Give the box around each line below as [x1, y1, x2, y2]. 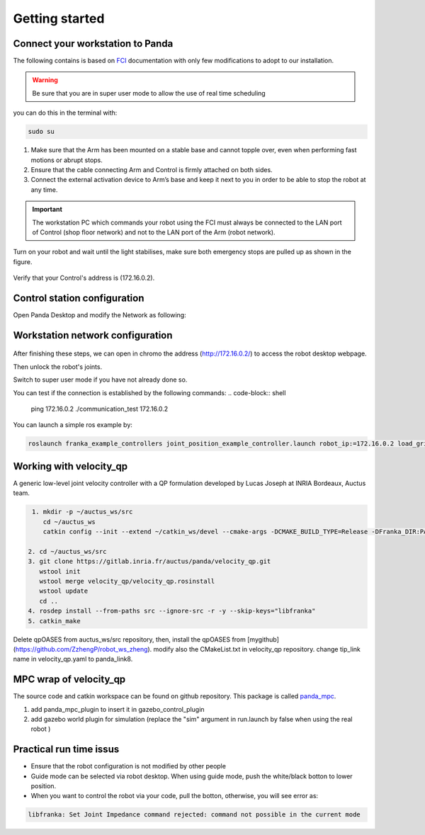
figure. [13, 257, 33, 266]
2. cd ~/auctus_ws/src [28, 547, 107, 555]
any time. [30, 185, 58, 194]
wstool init [39, 567, 81, 575]
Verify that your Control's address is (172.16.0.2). [13, 273, 155, 283]
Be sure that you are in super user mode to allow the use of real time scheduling [32, 89, 266, 97]
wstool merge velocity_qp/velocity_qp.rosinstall [39, 577, 215, 585]
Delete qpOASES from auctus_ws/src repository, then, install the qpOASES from [13, 635, 246, 644]
